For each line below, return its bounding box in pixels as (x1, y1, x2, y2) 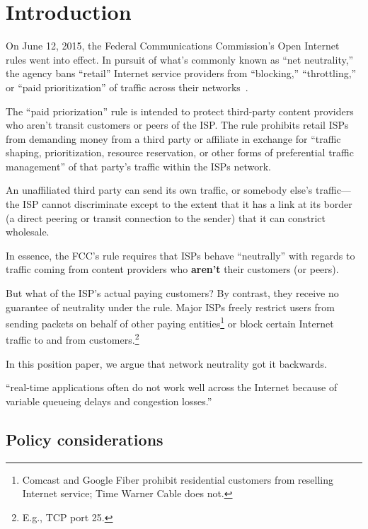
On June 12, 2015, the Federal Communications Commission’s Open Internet (6, 38, 340, 53)
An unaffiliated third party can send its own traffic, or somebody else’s (6, 182, 313, 197)
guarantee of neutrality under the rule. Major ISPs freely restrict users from (6, 299, 335, 314)
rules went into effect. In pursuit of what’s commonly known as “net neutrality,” (6, 52, 354, 66)
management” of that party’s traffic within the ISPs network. (6, 158, 271, 173)
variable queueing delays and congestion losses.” (6, 393, 212, 408)
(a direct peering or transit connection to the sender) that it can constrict (6, 210, 326, 225)
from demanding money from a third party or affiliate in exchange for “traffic (6, 131, 341, 146)
